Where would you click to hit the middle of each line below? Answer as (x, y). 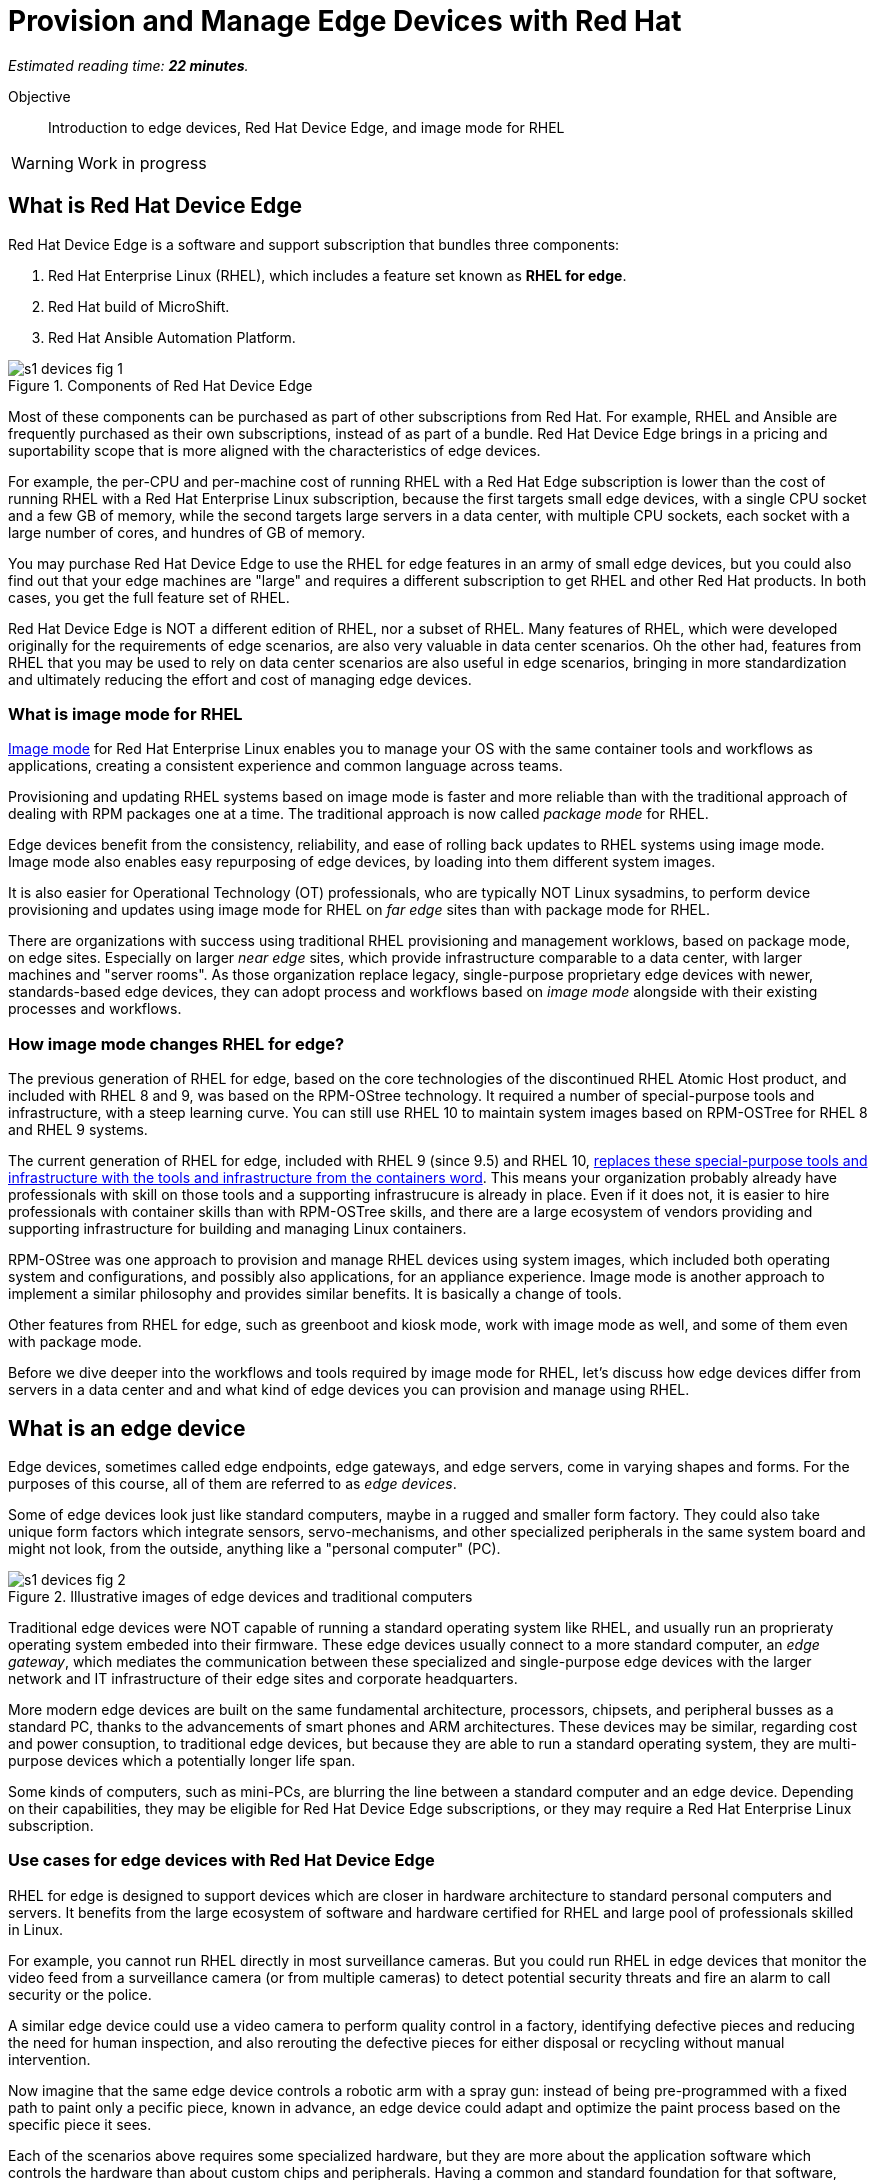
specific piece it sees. (80, 2124)
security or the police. (80, 1994)
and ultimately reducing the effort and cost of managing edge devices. (240, 679)
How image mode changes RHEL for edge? (176, 1043)
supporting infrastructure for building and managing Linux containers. (237, 1229)
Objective (39, 96)
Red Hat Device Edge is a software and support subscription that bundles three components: (314, 244)
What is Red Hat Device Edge (155, 206)
